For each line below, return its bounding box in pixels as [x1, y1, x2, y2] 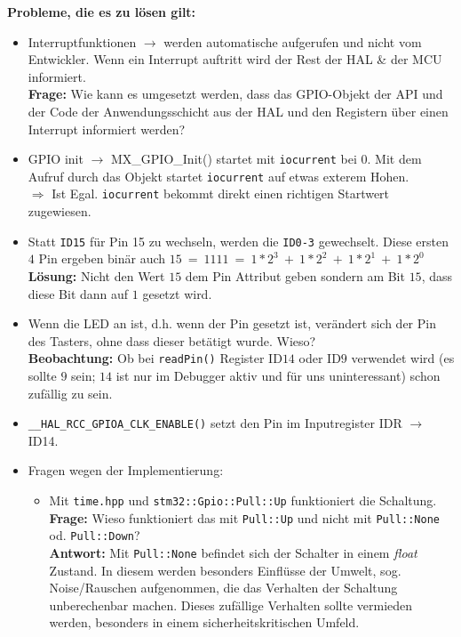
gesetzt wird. [142, 284, 212, 302]
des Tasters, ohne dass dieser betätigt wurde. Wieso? [28, 331, 316, 350]
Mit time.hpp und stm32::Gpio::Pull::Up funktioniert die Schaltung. [49, 491, 437, 510]
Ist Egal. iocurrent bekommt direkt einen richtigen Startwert [52, 184, 390, 203]
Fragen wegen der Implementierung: [28, 461, 224, 480]
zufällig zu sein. [28, 383, 113, 402]
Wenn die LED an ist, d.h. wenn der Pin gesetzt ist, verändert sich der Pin [28, 314, 436, 333]
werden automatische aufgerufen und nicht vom [163, 32, 422, 51]
